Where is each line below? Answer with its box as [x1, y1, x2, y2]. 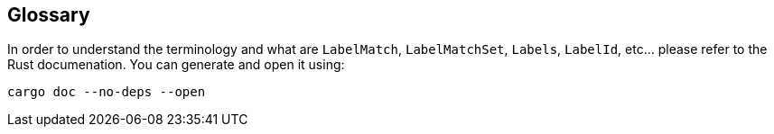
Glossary [7, 4, 90, 26]
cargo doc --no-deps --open [7, 85, 206, 100]
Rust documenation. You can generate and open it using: [7, 57, 345, 73]
